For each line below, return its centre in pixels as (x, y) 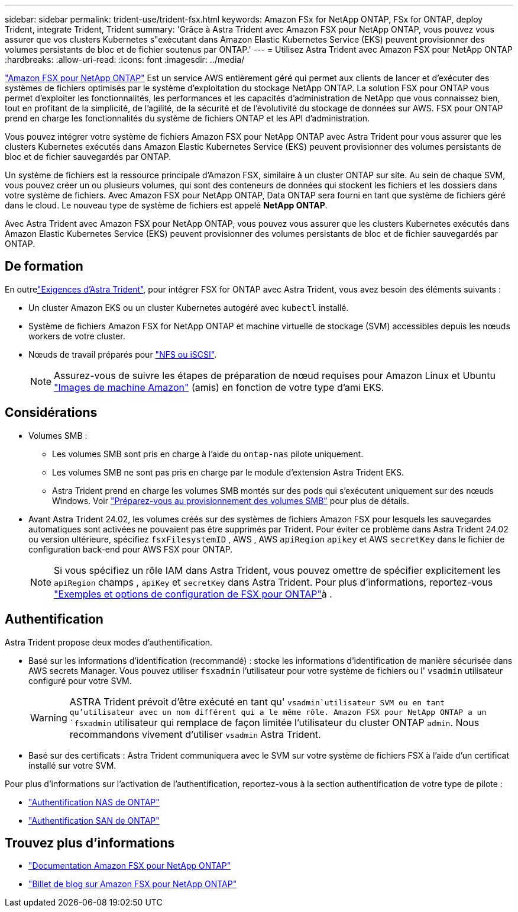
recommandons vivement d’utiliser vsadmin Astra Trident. (195, 734)
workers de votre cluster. (77, 336)
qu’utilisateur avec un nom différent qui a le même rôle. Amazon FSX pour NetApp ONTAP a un (278, 712)
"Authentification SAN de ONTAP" (94, 820)
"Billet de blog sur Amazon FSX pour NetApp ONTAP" (133, 884)
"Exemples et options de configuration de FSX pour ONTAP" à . (193, 594)
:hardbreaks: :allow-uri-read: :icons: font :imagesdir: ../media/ (125, 60)
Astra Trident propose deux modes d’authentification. (109, 642)
